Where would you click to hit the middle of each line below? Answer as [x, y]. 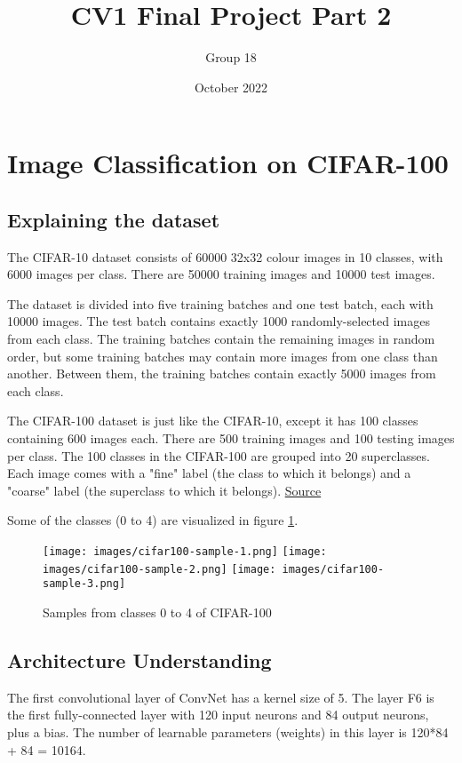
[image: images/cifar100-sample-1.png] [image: [185, 552]
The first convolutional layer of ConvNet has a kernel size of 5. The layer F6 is [221, 697]
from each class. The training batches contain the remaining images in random [221, 339]
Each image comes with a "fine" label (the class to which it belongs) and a [209, 473]
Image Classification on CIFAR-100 [228, 163]
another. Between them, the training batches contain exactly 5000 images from [222, 374]
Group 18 [231, 57]
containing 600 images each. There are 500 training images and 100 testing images [231, 438]
